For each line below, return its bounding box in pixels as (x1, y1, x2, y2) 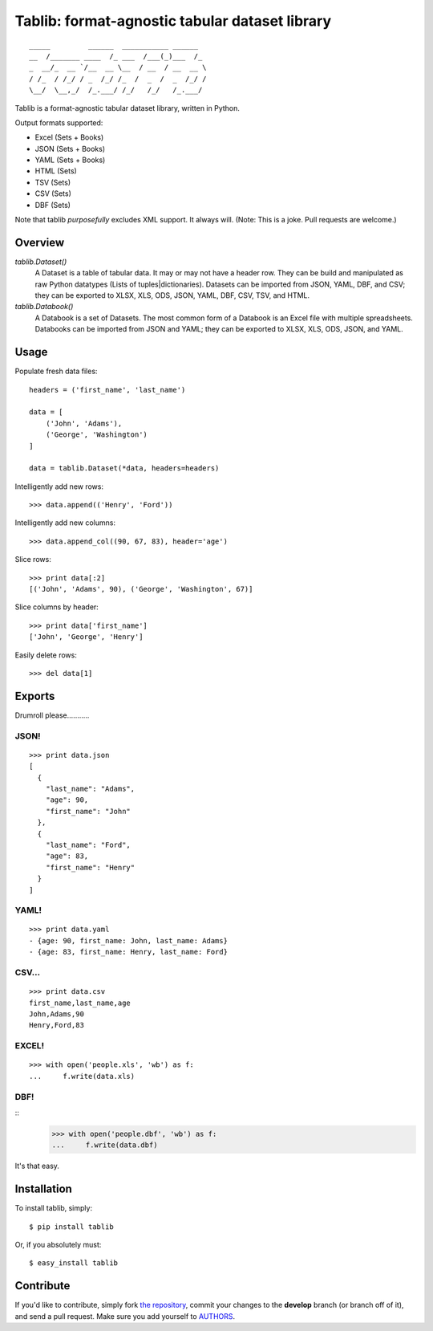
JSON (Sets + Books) (34, 144, 106, 153)
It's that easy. (14, 1161, 60, 1171)
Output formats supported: (14, 117, 103, 128)
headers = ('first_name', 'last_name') (29, 385, 186, 394)
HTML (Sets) (34, 166, 78, 176)
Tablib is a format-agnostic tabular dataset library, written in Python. (14, 103, 241, 112)
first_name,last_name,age (29, 998, 132, 1007)
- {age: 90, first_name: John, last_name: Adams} (29, 936, 229, 945)
